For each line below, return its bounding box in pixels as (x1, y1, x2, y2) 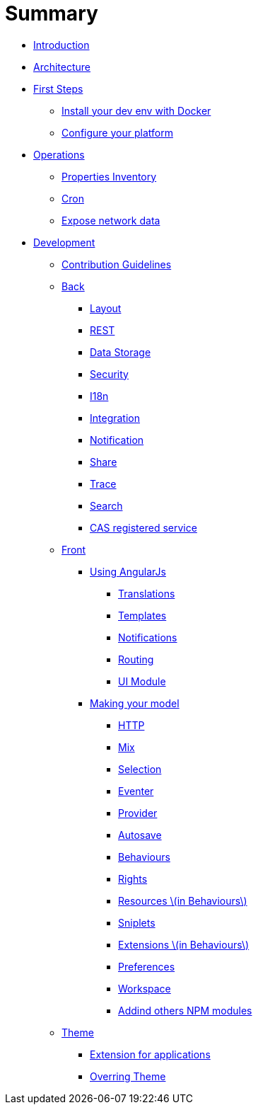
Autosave (118, 828, 162, 841)
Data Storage (90, 345, 151, 358)
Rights (118, 872, 148, 885)
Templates (118, 609, 167, 622)
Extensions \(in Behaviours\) (118, 938, 250, 951)
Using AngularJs (90, 565, 166, 578)
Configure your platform (61, 126, 173, 139)
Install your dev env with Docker (61, 104, 211, 117)
